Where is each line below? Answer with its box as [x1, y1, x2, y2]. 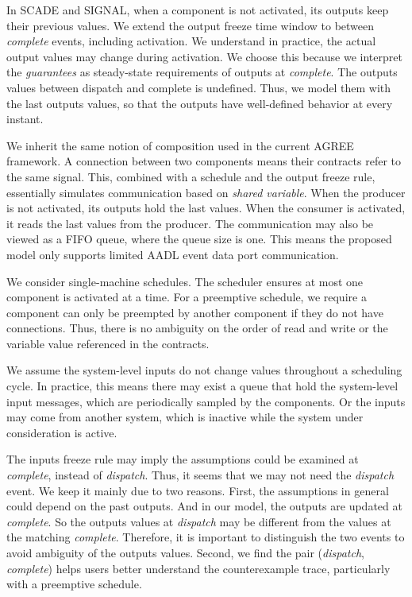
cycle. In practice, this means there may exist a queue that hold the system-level [6, 378, 399, 394]
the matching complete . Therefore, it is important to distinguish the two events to [6, 529, 405, 545]
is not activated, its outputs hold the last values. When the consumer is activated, [6, 200, 406, 216]
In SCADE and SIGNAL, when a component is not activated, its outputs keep [6, 2, 389, 17]
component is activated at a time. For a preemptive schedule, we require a [6, 289, 367, 305]
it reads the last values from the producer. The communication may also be [6, 215, 374, 231]
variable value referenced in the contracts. [6, 335, 210, 351]
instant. [6, 110, 44, 127]
